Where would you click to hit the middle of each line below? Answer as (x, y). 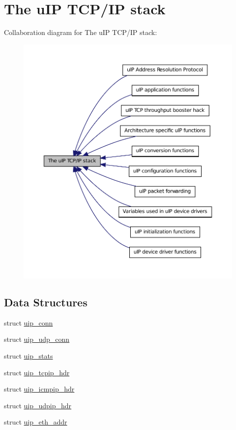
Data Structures (46, 302)
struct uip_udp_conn (37, 339)
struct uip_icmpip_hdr (39, 389)
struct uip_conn (29, 322)
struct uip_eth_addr (36, 422)
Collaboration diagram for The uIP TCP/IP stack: (81, 32)
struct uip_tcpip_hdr (37, 372)
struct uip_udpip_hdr (38, 405)
